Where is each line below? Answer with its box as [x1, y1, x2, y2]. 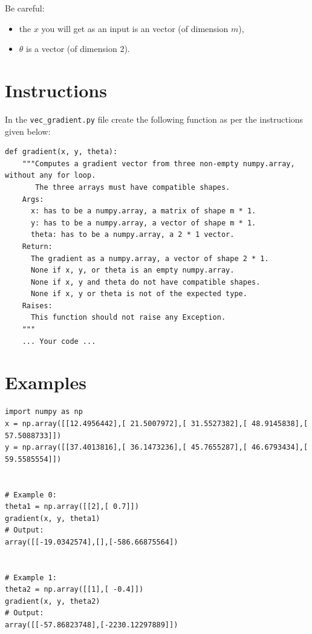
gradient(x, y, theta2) [5, 597, 100, 606]
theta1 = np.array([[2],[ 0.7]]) [5, 502, 139, 511]
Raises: [22, 301, 53, 310]
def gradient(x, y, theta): [5, 147, 118, 157]
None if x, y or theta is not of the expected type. [30, 290, 247, 299]
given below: [5, 125, 51, 137]
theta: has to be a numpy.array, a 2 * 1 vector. [30, 230, 235, 239]
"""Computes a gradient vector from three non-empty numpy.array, [22, 159, 295, 168]
